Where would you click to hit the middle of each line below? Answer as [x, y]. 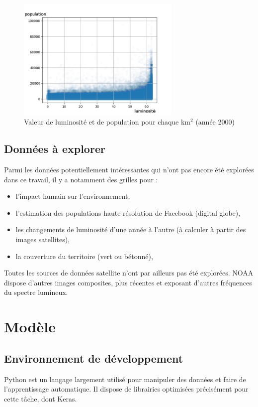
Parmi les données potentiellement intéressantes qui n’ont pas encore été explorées [129, 169]
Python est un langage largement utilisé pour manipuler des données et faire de [125, 379]
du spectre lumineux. [36, 292]
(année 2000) [215, 122]
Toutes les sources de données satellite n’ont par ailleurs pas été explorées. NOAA [129, 273]
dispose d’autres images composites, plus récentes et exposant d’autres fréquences [128, 282]
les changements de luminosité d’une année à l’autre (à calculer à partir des [131, 229]
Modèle [30, 327]
